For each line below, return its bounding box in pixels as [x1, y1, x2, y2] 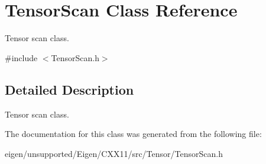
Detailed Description [5, 80, 134, 98]
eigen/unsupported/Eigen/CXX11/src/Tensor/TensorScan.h [5, 147, 223, 159]
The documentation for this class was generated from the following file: [5, 128, 262, 140]
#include [5, 51, 38, 63]
